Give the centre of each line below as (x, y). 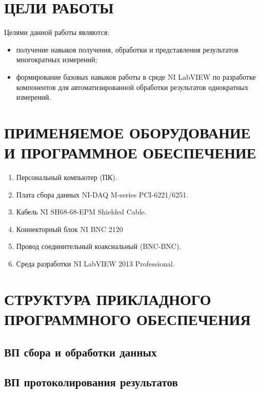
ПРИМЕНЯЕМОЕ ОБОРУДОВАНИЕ (127, 132)
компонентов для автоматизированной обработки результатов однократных (132, 87)
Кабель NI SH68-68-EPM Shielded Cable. (81, 212)
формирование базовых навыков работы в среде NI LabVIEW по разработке (136, 76)
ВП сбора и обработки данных (81, 352)
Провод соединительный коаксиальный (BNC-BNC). (99, 246)
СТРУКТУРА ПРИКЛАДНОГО (108, 299)
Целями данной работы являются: (57, 32)
